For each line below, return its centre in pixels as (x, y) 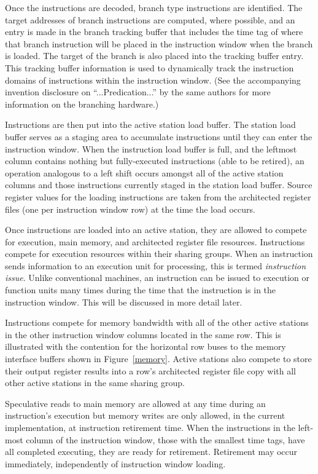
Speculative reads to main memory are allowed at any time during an (135, 403)
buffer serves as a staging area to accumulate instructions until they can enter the (159, 136)
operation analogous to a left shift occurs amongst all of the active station (144, 172)
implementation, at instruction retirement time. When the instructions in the (150, 427)
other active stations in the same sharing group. (95, 383)
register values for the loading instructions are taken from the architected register (158, 196)
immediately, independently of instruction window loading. (115, 463)
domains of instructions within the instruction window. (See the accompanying (153, 80)
